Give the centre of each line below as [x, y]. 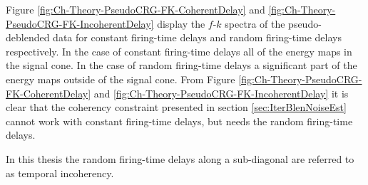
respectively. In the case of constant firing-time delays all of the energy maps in [179, 51]
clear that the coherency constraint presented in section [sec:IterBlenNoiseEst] [176, 107]
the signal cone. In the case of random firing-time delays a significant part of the [182, 65]
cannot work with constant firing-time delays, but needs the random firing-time [179, 121]
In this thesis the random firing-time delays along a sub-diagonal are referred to [180, 158]
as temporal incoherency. [60, 173]
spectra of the [255, 23]
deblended [28, 37]
